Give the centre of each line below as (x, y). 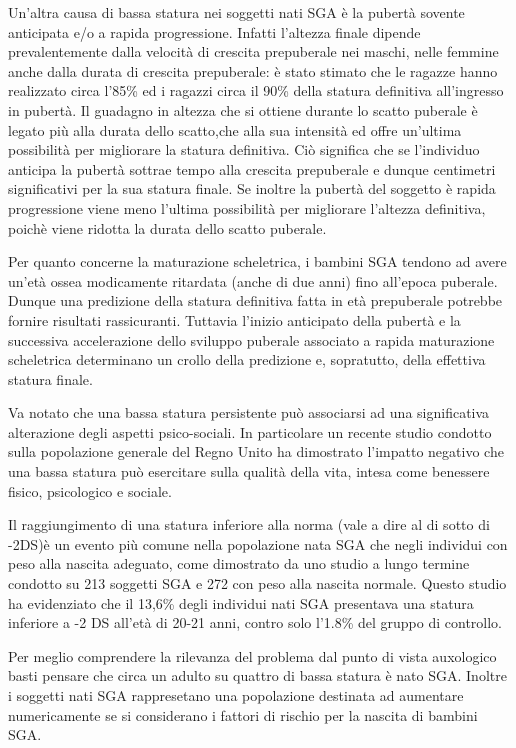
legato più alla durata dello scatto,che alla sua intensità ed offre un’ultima (235, 129)
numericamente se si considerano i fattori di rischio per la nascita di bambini (243, 714)
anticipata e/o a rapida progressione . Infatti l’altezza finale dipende (214, 31)
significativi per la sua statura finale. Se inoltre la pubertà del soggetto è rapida (252, 188)
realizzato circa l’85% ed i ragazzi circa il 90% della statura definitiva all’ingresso (256, 90)
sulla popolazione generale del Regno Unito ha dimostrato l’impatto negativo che (256, 451)
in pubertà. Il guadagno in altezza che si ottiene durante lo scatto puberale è (243, 109)
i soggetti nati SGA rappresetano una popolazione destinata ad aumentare (236, 695)
